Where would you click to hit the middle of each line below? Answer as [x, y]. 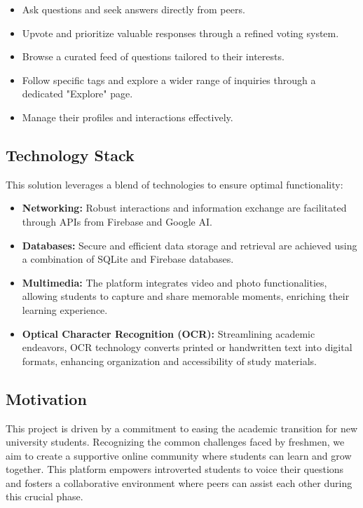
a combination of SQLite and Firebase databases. [128, 259]
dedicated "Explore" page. [77, 94]
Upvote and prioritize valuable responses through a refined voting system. [180, 33]
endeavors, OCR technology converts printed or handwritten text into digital [187, 347]
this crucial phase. [44, 496]
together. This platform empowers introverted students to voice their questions [175, 469]
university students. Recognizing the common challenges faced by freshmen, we [175, 442]
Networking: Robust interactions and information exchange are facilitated [184, 208]
